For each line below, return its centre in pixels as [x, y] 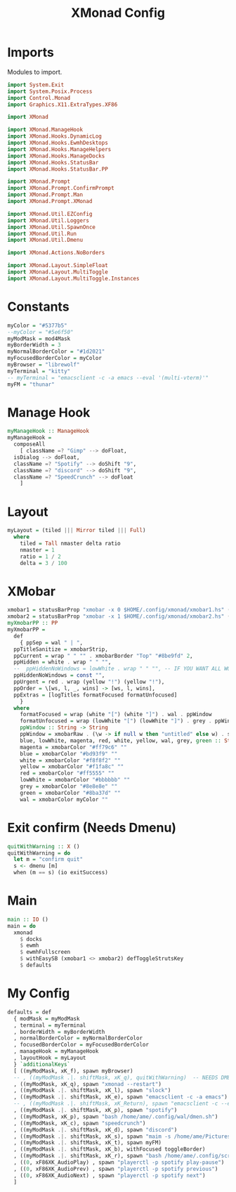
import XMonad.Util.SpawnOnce [52, 227]
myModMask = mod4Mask [39, 339]
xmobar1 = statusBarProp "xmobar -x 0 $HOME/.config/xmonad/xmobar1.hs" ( [119, 610]
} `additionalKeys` [42, 1064]
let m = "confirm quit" [48, 860]
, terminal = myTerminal [50, 1025]
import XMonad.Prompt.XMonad [50, 202]
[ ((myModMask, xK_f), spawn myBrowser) [73, 1071]
